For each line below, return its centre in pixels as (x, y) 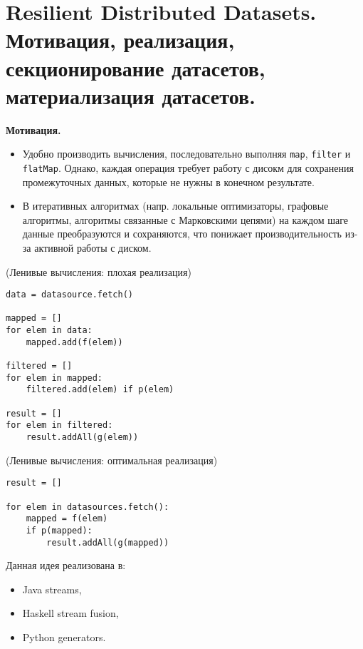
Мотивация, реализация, (120, 40)
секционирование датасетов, (136, 67)
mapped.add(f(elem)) (74, 342)
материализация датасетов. (131, 95)
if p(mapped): (59, 530)
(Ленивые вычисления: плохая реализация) (99, 271)
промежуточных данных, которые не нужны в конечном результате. (168, 182)
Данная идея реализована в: (66, 565)
